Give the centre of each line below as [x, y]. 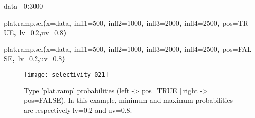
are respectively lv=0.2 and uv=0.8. [78, 109]
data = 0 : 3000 [24, 6]
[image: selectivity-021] [66, 74]
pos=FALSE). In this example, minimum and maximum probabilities [128, 100]
